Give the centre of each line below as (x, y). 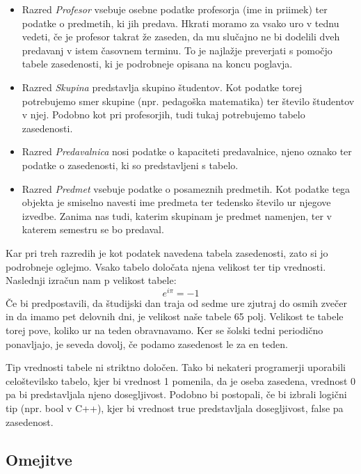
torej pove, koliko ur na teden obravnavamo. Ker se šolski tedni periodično (165, 330)
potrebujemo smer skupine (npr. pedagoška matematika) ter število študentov (188, 101)
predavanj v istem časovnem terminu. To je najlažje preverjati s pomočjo (177, 50)
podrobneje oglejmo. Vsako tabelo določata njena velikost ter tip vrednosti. (166, 266)
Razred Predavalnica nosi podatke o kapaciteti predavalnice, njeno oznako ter (187, 151)
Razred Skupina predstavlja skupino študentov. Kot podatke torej (162, 87)
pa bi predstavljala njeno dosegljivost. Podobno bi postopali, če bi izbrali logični (176, 394)
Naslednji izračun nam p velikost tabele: (91, 280)
